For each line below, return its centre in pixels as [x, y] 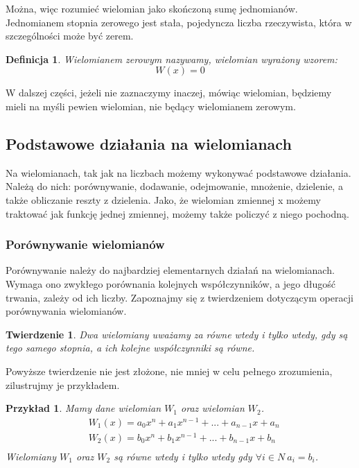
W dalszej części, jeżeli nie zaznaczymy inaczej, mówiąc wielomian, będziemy [169, 93]
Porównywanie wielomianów [85, 244]
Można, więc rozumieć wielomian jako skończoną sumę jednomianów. [152, 8]
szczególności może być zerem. [70, 36]
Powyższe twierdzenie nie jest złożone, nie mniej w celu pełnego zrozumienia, [169, 371]
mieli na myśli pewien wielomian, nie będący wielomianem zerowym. [151, 106]
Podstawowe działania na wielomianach [149, 143]
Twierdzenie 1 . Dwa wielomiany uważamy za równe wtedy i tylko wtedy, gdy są [177, 334]
